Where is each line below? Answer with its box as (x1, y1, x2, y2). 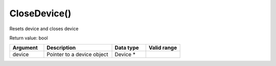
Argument (12, 44, 38, 51)
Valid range (148, 44, 177, 51)
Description (47, 44, 76, 51)
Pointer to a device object (47, 51, 108, 58)
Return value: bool (9, 35, 48, 41)
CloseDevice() (9, 8, 72, 19)
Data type (114, 44, 139, 51)
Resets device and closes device (9, 26, 79, 32)
